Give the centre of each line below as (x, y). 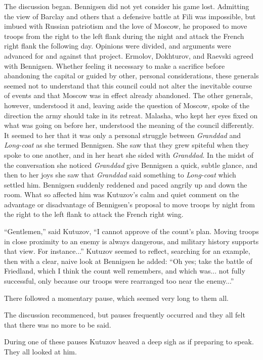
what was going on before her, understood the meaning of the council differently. (129, 125)
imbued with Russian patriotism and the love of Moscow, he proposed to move (126, 26)
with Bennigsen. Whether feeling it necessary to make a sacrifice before (115, 65)
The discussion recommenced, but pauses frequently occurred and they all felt (125, 315)
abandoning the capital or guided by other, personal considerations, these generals (131, 76)
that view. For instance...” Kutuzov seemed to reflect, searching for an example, (127, 251)
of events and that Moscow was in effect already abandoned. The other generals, (128, 95)
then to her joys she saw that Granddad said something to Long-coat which (120, 175)
